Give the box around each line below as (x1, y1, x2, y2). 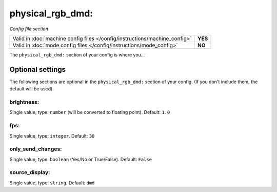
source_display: (9, 169, 50, 176)
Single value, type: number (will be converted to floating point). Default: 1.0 (9, 109, 170, 116)
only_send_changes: (9, 145, 62, 152)
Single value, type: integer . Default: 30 (9, 132, 95, 139)
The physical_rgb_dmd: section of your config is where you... (9, 51, 145, 57)
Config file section (9, 26, 49, 32)
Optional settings (9, 65, 66, 74)
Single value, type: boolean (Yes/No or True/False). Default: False (9, 156, 152, 162)
